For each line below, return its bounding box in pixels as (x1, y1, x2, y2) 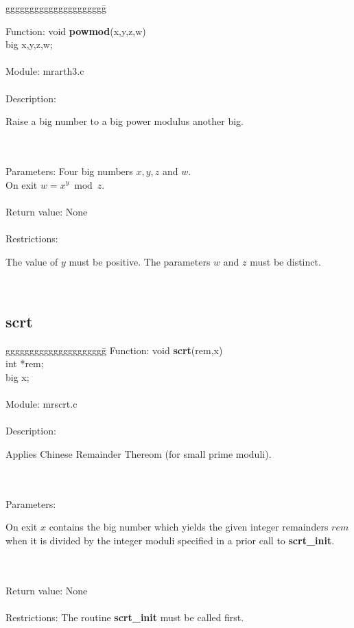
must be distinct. (250, 254, 321, 268)
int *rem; (5, 356, 44, 371)
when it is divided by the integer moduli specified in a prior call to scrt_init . (5, 533, 335, 548)
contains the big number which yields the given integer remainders (49, 520, 329, 534)
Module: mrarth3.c (5, 64, 84, 78)
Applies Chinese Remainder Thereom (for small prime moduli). (5, 447, 272, 461)
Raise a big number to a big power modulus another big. (5, 114, 244, 128)
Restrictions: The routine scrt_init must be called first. (5, 609, 244, 624)
